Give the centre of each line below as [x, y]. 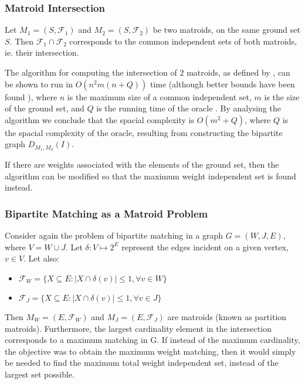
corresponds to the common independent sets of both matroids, [183, 41]
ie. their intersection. [42, 52]
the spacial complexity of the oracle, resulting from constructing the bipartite [144, 132]
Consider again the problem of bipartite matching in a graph [114, 235]
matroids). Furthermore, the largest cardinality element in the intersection [138, 328]
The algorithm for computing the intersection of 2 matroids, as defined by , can [148, 72]
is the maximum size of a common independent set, [159, 96]
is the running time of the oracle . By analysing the [189, 108]
